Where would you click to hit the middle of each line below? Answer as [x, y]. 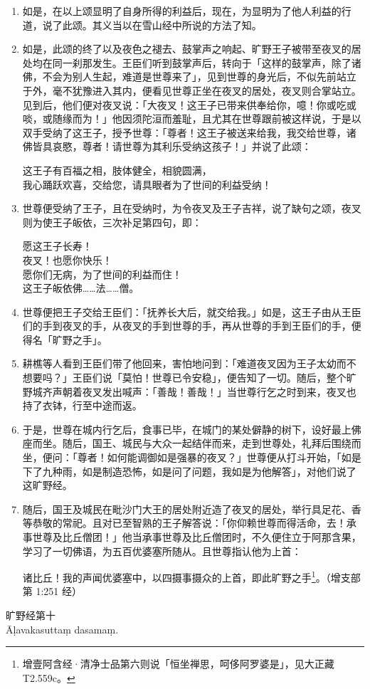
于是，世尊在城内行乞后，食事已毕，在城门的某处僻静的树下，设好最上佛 [192, 429]
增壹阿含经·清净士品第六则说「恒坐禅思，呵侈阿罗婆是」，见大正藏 [178, 664]
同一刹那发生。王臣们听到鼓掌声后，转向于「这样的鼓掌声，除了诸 [207, 62]
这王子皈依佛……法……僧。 [81, 288]
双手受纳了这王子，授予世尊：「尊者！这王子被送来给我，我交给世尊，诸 [189, 132]
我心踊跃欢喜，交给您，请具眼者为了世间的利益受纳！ [147, 184]
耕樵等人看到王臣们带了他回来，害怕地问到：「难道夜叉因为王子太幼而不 [189, 363]
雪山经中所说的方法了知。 [202, 25]
